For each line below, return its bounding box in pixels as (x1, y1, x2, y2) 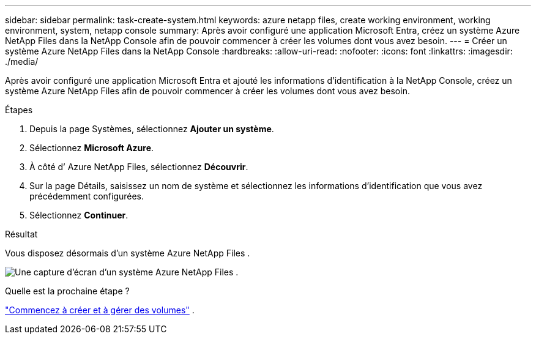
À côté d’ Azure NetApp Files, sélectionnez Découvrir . (29, 162, 248, 172)
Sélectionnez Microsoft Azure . (29, 143, 154, 153)
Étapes (5, 105, 33, 115)
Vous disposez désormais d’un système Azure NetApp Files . (5, 248, 250, 258)
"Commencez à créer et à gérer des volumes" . (5, 305, 195, 315)
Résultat (5, 229, 38, 239)
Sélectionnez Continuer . (29, 210, 128, 220)
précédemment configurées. (29, 191, 144, 201)
